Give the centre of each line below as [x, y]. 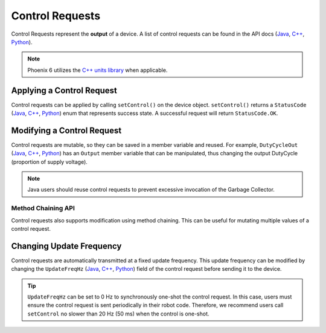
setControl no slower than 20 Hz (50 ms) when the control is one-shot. [118, 314]
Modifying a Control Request [66, 130]
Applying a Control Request [64, 90]
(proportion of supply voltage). [49, 162]
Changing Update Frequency [66, 246]
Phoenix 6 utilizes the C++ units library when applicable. [97, 70]
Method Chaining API [43, 209]
